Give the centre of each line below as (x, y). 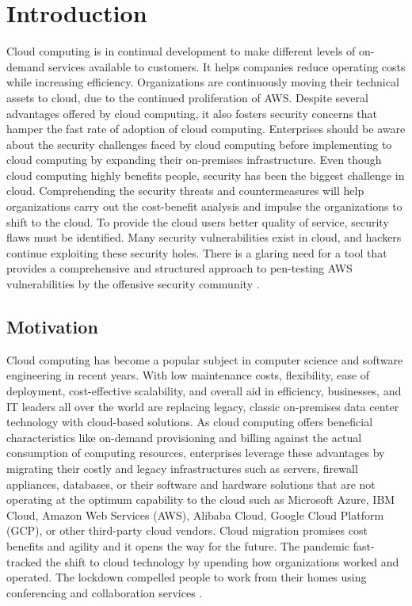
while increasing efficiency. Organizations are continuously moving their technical (203, 82)
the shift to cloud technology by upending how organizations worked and (222, 561)
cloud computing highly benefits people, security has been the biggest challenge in (206, 175)
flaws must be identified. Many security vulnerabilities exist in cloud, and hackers (204, 237)
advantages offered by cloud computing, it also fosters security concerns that (192, 113)
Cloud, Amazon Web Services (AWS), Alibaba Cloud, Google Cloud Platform (195, 515)
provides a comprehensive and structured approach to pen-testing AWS (179, 268)
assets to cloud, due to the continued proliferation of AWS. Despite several (187, 97)
